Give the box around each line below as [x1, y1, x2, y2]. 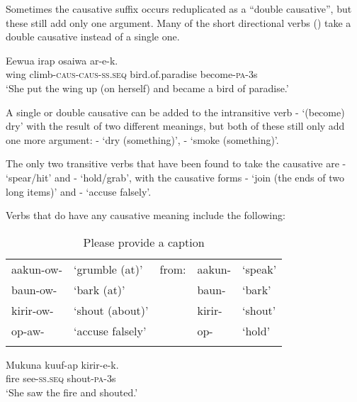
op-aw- [11, 322, 45, 339]
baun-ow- [11, 281, 57, 298]
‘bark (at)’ [74, 281, 125, 298]
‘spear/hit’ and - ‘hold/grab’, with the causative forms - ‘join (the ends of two [6, 169, 345, 184]
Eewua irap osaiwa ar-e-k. [6, 52, 118, 67]
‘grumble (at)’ [74, 260, 143, 277]
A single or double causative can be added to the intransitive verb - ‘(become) [6, 104, 345, 119]
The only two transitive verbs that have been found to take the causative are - [6, 156, 346, 171]
